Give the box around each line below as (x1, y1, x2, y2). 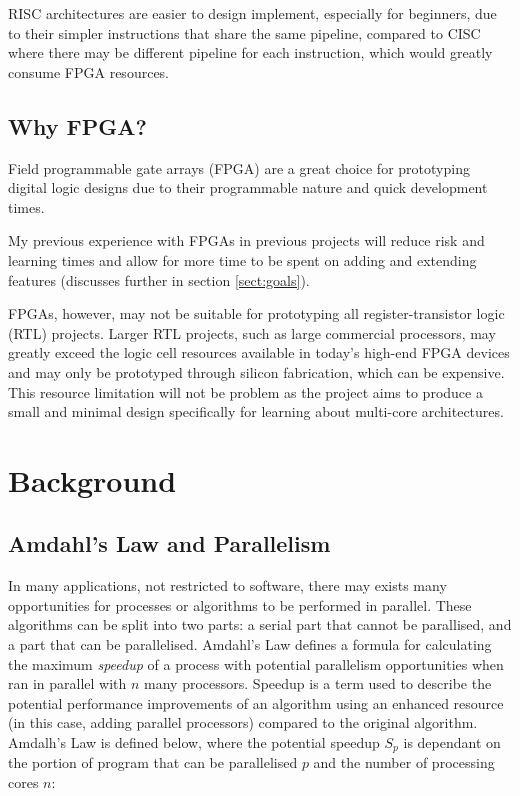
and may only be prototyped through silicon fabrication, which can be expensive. (8, 361, 505, 382)
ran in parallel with (8, 673, 127, 694)
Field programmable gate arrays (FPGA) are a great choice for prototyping (8, 157, 470, 178)
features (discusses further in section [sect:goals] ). (8, 269, 310, 290)
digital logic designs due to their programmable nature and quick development (8, 177, 488, 198)
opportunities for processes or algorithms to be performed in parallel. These (8, 594, 472, 615)
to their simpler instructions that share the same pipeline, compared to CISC (8, 22, 481, 43)
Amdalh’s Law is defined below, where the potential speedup (8, 732, 380, 753)
